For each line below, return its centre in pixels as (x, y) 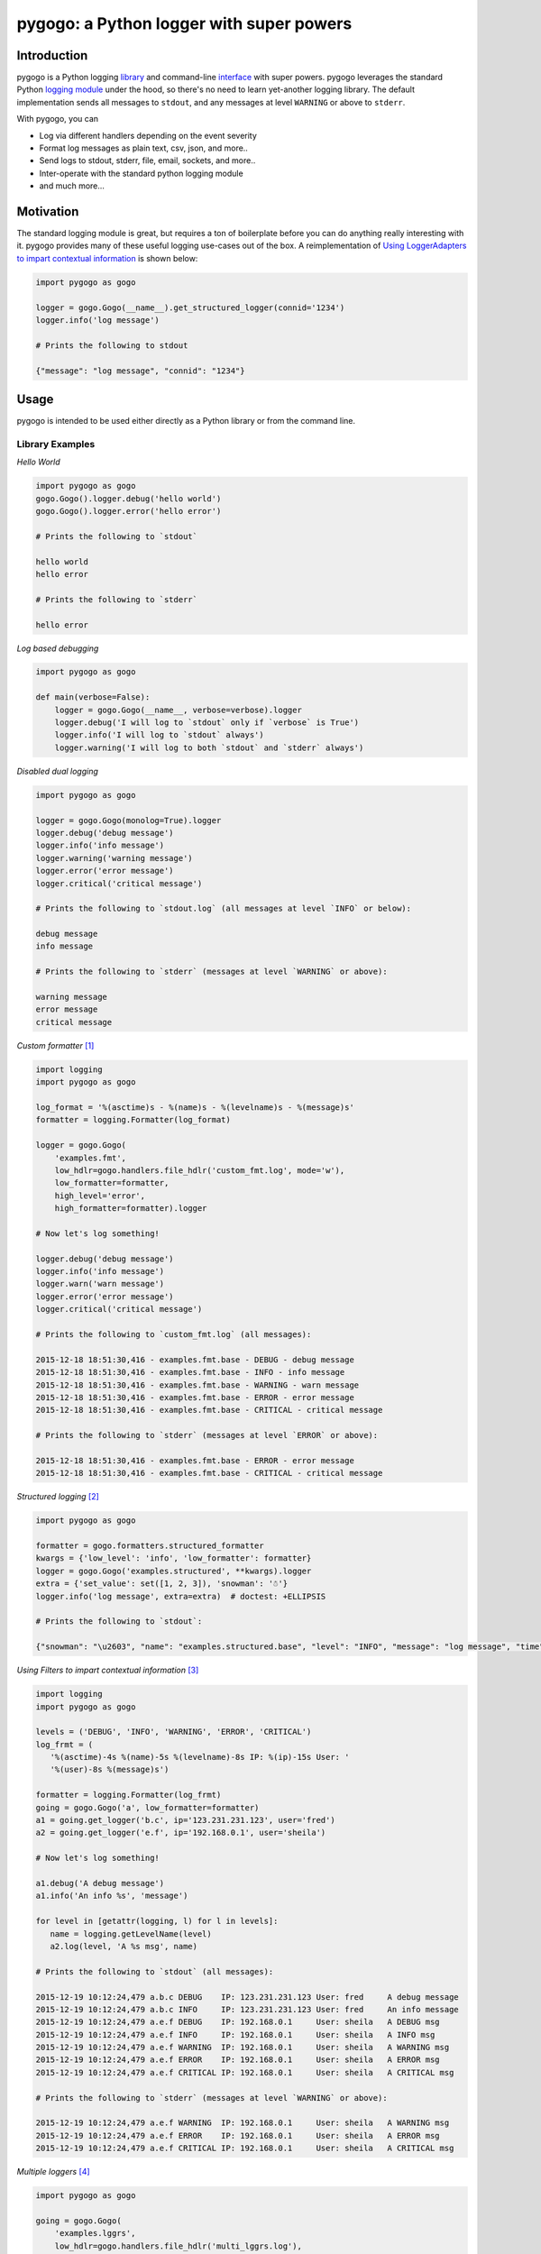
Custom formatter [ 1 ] (55, 1045)
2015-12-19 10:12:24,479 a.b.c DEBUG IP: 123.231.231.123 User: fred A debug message (247, 1997)
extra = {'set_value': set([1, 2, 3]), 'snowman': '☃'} (162, 1584)
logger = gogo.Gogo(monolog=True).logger (128, 820)
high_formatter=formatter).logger (131, 1209)
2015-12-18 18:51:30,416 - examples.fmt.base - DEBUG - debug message (195, 1360)
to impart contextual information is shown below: (107, 258)
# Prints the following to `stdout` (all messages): (155, 1971)
